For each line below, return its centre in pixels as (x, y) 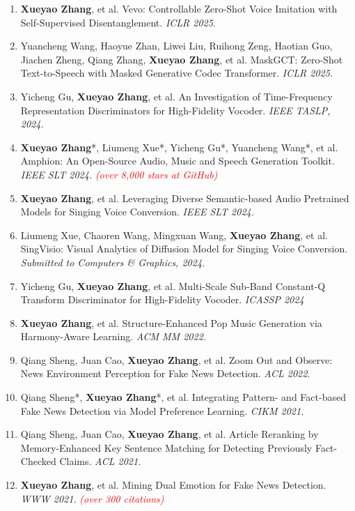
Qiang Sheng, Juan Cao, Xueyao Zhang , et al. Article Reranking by (169, 434)
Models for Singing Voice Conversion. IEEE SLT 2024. (137, 212)
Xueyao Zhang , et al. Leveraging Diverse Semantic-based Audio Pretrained (185, 198)
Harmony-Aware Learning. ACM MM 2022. (113, 336)
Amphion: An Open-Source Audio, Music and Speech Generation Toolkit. (177, 161)
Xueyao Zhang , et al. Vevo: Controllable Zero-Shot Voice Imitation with (179, 8)
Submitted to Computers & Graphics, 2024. (113, 262)
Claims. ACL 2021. (100, 461)
